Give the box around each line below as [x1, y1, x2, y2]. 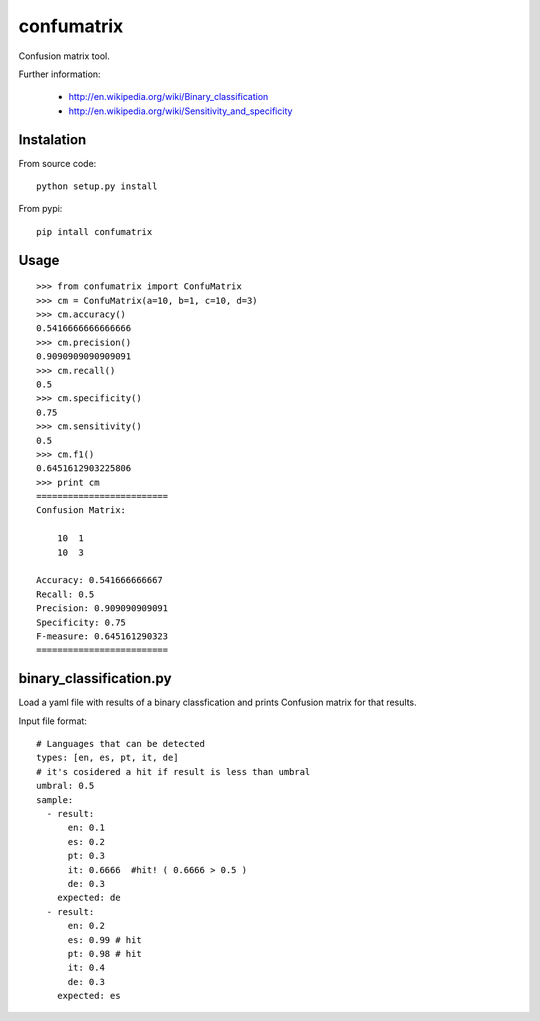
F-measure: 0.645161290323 [36, 630, 169, 642]
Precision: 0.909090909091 [36, 603, 169, 614]
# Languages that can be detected [36, 738, 205, 750]
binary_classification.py [18, 670, 172, 687]
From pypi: [18, 203, 63, 215]
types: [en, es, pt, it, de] [36, 752, 179, 764]
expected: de [56, 892, 121, 904]
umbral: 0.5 [36, 780, 95, 792]
